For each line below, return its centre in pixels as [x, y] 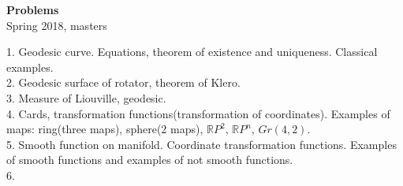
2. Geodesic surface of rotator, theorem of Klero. [123, 82]
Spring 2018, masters [57, 25]
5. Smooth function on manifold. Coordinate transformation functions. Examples [201, 144]
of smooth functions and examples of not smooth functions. [150, 160]
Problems [33, 9]
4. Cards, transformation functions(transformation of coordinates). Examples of [198, 113]
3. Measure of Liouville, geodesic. [86, 97]
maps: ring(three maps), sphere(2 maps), [105, 129]
